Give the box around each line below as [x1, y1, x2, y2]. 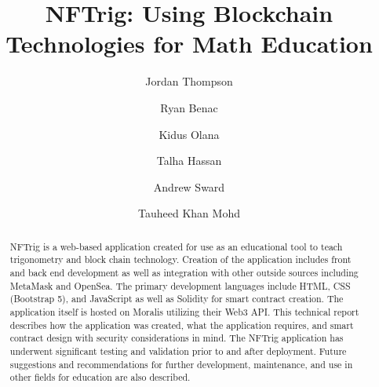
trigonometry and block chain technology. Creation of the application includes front [9, 253, 352, 266]
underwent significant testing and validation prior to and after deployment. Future [9, 344, 347, 357]
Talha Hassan [156, 152, 222, 169]
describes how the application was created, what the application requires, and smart [9, 318, 354, 331]
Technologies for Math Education [5, 27, 373, 60]
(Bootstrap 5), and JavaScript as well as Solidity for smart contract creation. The [9, 292, 344, 305]
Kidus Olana [159, 126, 220, 142]
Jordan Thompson [145, 73, 233, 89]
